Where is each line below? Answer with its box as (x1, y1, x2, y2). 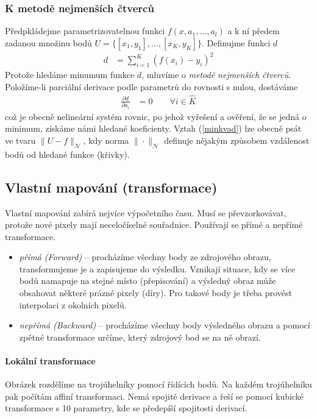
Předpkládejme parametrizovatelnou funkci (5, 24, 165, 37)
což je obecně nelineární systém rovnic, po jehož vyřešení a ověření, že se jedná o (5, 110, 307, 122)
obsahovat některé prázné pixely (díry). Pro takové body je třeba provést (19, 286, 292, 299)
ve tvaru (5, 133, 36, 146)
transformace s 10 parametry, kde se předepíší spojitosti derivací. (5, 402, 248, 414)
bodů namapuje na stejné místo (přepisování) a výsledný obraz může (19, 274, 276, 287)
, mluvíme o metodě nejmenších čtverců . (141, 68, 291, 81)
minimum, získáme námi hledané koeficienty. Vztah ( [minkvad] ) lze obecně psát (5, 122, 302, 135)
